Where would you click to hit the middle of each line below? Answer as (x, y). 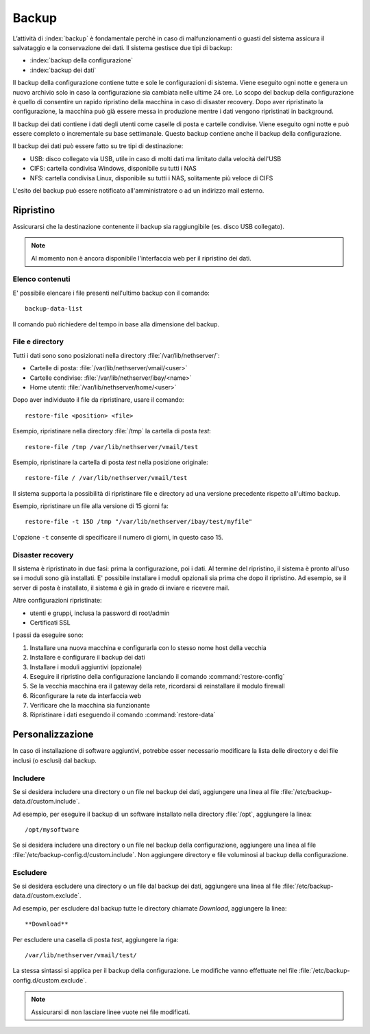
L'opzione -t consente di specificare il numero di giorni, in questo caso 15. (118, 537)
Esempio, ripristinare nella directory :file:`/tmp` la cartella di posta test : (112, 431)
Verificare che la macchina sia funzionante (90, 706)
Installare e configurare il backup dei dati (87, 658)
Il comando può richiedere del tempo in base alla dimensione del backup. (116, 324)
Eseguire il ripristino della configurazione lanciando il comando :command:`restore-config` (157, 676)
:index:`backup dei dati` (63, 70)
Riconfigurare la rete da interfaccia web (86, 695)
